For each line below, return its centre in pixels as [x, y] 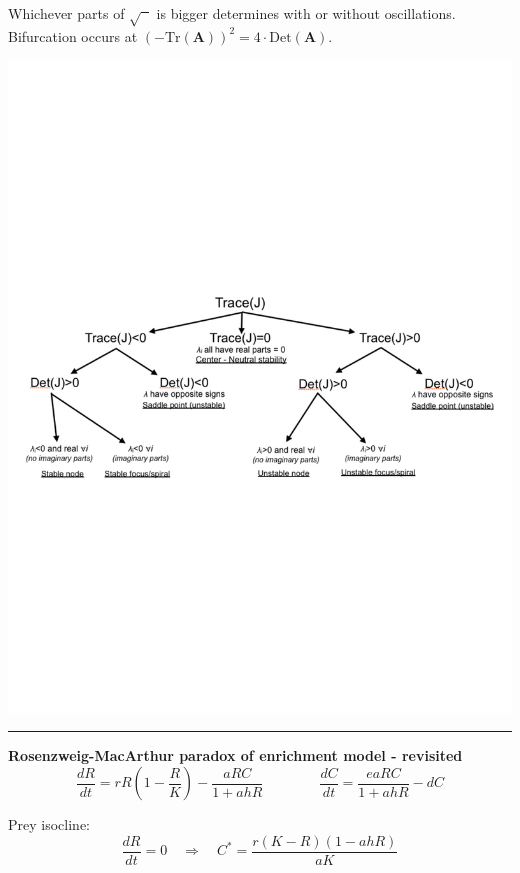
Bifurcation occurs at [73, 35]
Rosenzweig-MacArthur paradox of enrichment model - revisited [235, 755]
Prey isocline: [49, 824]
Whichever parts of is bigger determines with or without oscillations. [232, 13]
